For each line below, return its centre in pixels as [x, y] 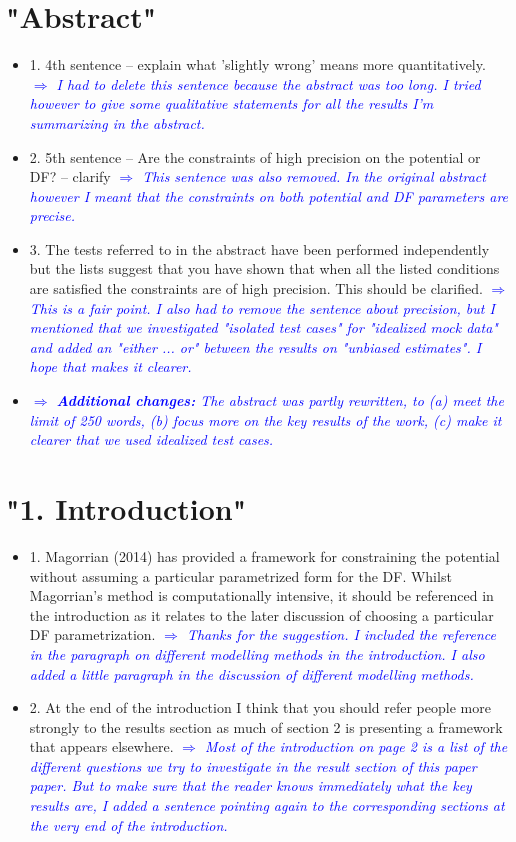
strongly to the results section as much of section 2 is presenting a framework [266, 726]
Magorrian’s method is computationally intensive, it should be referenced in [261, 595]
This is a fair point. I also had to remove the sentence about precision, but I [262, 307]
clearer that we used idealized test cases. [151, 439]
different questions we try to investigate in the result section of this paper [253, 765]
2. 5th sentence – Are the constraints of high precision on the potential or [255, 156]
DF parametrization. [92, 634]
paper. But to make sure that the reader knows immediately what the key [250, 785]
